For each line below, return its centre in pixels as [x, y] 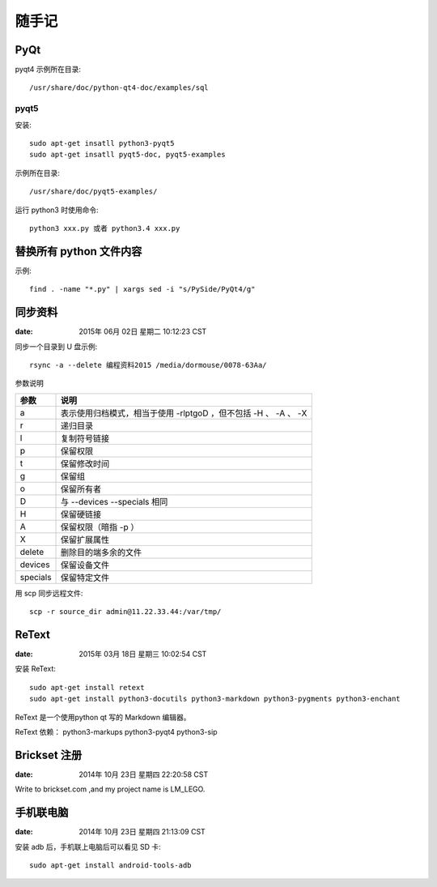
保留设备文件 [85, 565]
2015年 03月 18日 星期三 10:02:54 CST [143, 654]
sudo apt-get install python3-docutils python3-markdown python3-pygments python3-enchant [215, 699]
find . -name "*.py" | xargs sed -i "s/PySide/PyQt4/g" [142, 289]
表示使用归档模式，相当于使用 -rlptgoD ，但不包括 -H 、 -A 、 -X [184, 413]
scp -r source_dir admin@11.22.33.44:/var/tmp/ [125, 612]
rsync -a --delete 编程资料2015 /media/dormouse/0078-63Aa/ [148, 365]
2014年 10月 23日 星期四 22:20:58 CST [144, 774]
